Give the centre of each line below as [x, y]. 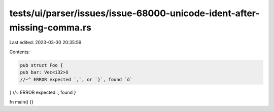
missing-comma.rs [50, 27]
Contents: [20, 52]
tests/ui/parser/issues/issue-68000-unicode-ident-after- [134, 13]
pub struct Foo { [42, 65]
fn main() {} [22, 102]
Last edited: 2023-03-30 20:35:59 [45, 43]
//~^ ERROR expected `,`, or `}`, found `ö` [76, 79]
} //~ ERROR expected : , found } [43, 92]
